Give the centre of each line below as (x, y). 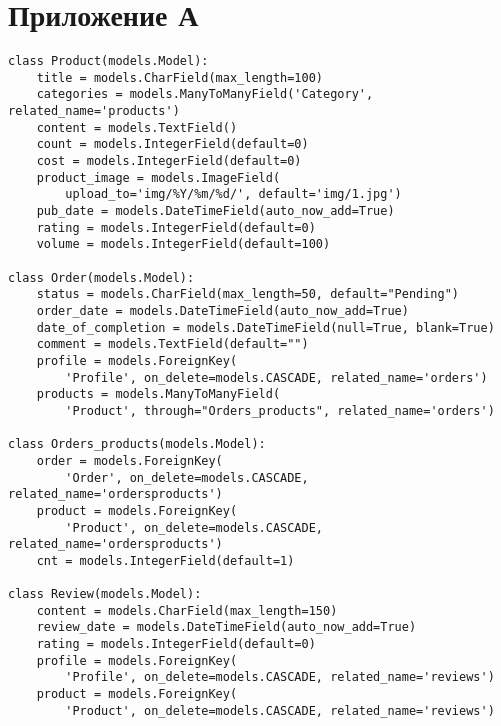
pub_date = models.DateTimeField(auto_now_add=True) (215, 211)
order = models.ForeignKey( (129, 460)
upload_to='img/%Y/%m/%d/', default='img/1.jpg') (233, 194)
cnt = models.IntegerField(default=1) (165, 560)
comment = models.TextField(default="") (172, 344)
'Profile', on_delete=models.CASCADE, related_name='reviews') (280, 677)
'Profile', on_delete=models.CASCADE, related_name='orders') (276, 377)
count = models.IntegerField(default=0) (172, 144)
